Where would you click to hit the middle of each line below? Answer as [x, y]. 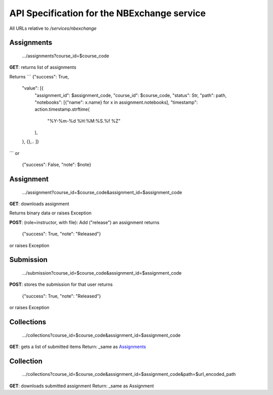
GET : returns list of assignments [43, 67]
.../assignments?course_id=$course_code [66, 56]
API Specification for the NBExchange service [108, 13]
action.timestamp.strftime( [62, 109]
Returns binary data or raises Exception [51, 213]
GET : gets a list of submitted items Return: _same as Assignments [78, 346]
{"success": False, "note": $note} [57, 165]
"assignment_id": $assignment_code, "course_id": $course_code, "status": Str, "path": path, [131, 95]
